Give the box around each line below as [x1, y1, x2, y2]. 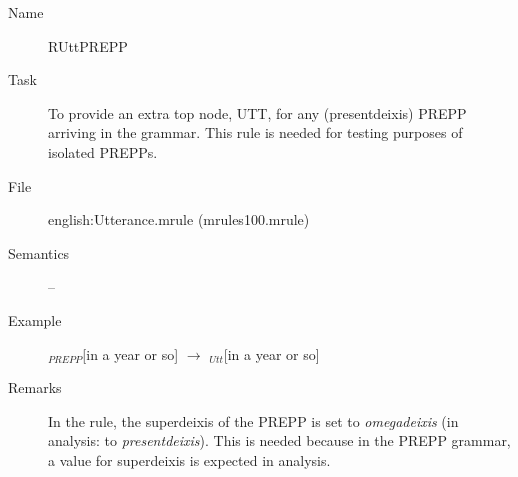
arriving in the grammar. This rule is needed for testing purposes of [48, 122, 463, 143]
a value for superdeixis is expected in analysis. [48, 449, 331, 470]
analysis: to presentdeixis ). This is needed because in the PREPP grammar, [48, 430, 511, 451]
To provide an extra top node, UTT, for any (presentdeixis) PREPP [48, 102, 467, 123]
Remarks [8, 377, 62, 398]
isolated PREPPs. [48, 141, 158, 162]
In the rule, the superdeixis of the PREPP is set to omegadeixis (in [48, 410, 459, 431]
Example [8, 309, 62, 330]
